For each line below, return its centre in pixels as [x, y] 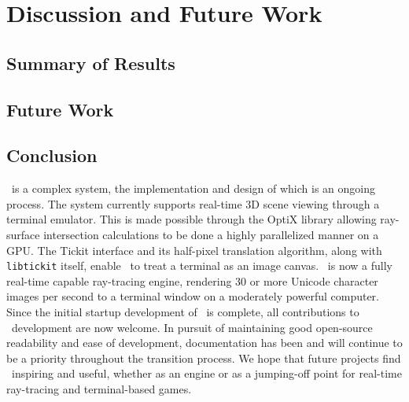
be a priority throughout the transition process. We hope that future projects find [204, 358]
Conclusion [52, 155]
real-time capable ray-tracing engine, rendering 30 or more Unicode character [192, 280]
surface [23, 234]
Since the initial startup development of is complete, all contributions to [183, 311]
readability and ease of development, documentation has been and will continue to [204, 343]
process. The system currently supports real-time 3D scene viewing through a [193, 203]
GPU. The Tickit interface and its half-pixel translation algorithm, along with [194, 250]
